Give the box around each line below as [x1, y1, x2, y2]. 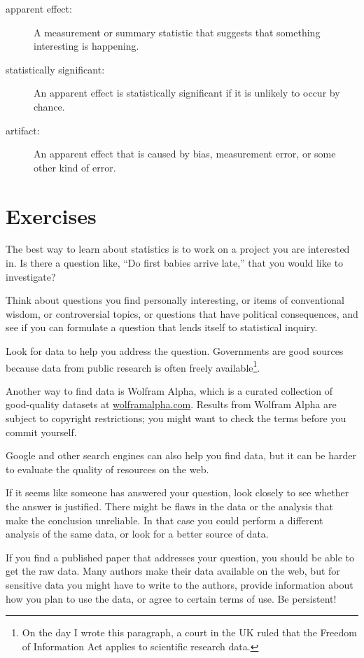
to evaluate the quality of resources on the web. [6, 461, 209, 476]
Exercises [6, 201, 97, 230]
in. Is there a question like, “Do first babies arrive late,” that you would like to [6, 255, 344, 270]
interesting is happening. [34, 38, 139, 53]
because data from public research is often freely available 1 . [6, 358, 260, 374]
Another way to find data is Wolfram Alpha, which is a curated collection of [6, 383, 332, 398]
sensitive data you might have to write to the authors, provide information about [6, 577, 353, 591]
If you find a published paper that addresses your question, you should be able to [6, 549, 355, 564]
